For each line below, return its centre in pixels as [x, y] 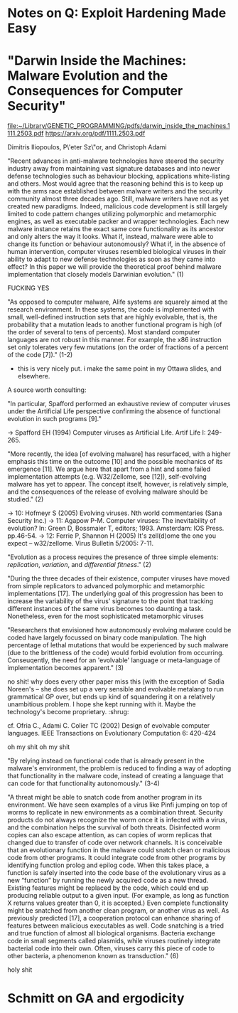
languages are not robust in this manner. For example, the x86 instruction [114, 340]
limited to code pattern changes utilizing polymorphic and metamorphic [112, 214]
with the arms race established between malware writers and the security [115, 191]
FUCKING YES [28, 288]
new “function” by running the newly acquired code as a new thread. [108, 881]
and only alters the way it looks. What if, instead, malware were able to [110, 237]
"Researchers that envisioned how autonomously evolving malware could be [119, 630]
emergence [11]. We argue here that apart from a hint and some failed [109, 469]
